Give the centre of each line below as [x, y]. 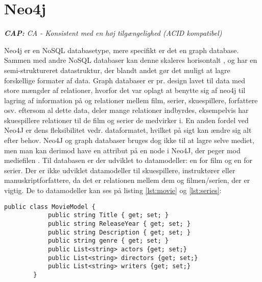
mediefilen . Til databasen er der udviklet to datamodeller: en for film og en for [128, 160]
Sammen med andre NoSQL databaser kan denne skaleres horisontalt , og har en [131, 60]
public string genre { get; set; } [108, 241]
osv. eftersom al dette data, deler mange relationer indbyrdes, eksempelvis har [126, 110]
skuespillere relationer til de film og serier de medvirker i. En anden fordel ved [126, 120]
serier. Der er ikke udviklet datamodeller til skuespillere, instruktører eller [120, 170]
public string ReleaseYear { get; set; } [119, 224]
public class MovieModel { [50, 207]
